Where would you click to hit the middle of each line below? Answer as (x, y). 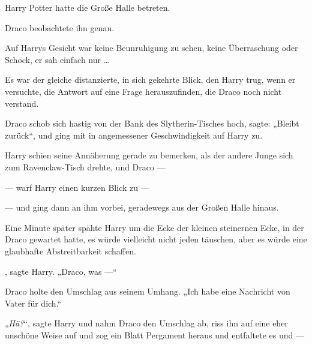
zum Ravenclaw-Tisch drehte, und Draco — (85, 166)
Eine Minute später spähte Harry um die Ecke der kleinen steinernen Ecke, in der (154, 227)
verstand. (22, 103)
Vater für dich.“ (33, 303)
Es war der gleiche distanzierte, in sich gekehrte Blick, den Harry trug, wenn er (150, 79)
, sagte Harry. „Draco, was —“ (61, 271)
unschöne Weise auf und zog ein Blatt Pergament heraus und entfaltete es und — (154, 334)
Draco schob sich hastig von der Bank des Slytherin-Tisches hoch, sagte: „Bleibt (152, 123)
